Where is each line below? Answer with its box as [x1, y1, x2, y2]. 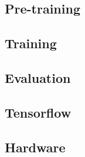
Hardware [5, 138, 66, 156]
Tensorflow [5, 103, 72, 121]
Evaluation [5, 68, 71, 86]
